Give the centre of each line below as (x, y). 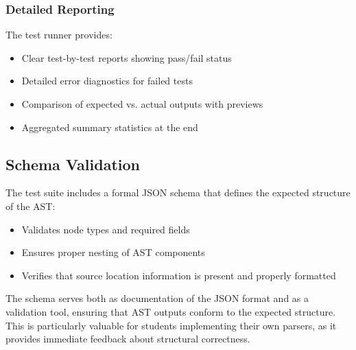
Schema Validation (73, 164)
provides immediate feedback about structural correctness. (128, 339)
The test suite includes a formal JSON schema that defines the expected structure (178, 192)
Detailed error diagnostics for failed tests (107, 81)
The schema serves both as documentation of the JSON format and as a (157, 298)
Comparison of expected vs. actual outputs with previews (142, 104)
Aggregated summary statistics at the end (110, 127)
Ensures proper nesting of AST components (113, 252)
